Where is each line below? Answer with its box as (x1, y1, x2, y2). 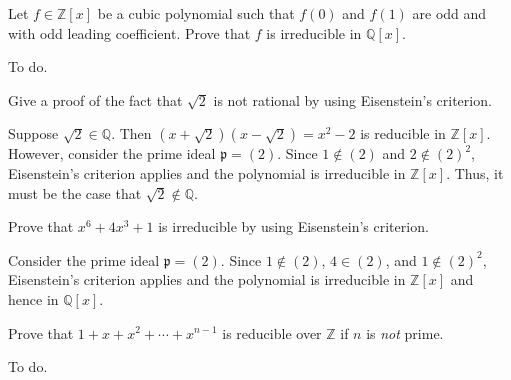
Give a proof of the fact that (8, 89, 183, 110)
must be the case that (8, 182, 142, 203)
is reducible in (360, 123, 446, 144)
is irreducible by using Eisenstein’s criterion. (158, 216, 429, 237)
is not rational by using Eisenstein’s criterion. (213, 89, 492, 110)
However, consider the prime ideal (8, 143, 216, 164)
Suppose (8, 123, 59, 144)
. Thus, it (446, 162, 504, 183)
